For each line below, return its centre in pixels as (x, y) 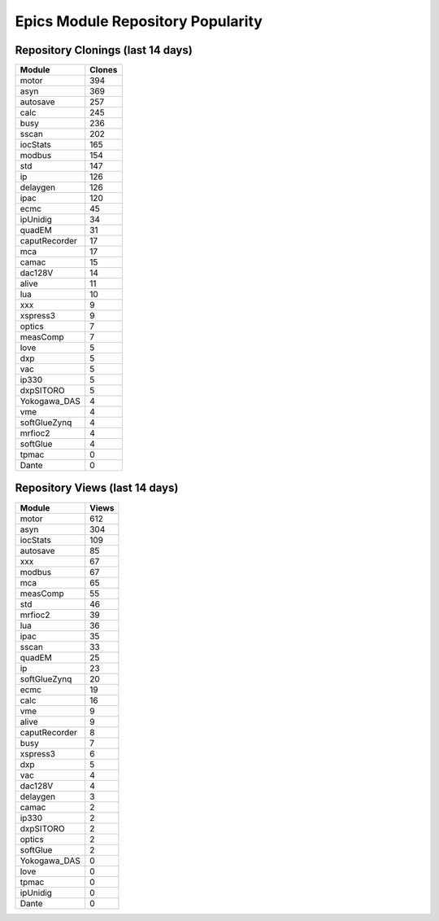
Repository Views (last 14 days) (97, 488)
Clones (104, 70)
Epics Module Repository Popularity (139, 21)
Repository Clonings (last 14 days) (104, 50)
